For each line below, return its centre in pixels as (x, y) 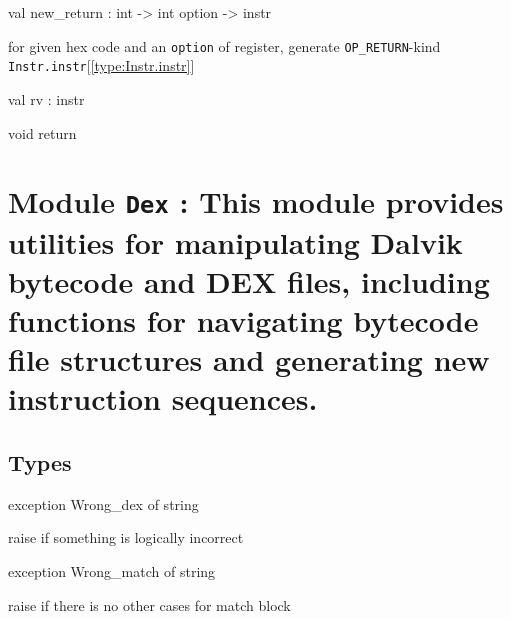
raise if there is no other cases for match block (149, 604)
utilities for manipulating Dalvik (235, 241)
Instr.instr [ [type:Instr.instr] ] (101, 65)
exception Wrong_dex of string (103, 503)
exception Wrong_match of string (112, 570)
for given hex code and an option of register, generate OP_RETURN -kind (224, 45)
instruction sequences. (163, 398)
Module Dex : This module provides (256, 201)
